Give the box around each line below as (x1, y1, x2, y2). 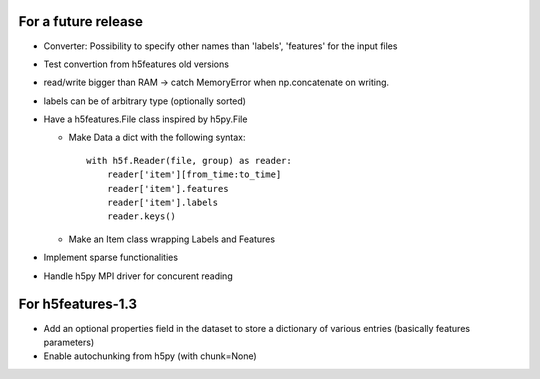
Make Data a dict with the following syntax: (68, 131, 246, 144)
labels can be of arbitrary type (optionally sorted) (43, 95, 247, 107)
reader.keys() (106, 211, 177, 222)
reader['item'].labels (106, 197, 219, 209)
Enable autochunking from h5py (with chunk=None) (43, 350, 257, 362)
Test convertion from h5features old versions (43, 58, 230, 70)
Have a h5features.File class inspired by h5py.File (43, 113, 248, 125)
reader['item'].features (106, 183, 229, 194)
